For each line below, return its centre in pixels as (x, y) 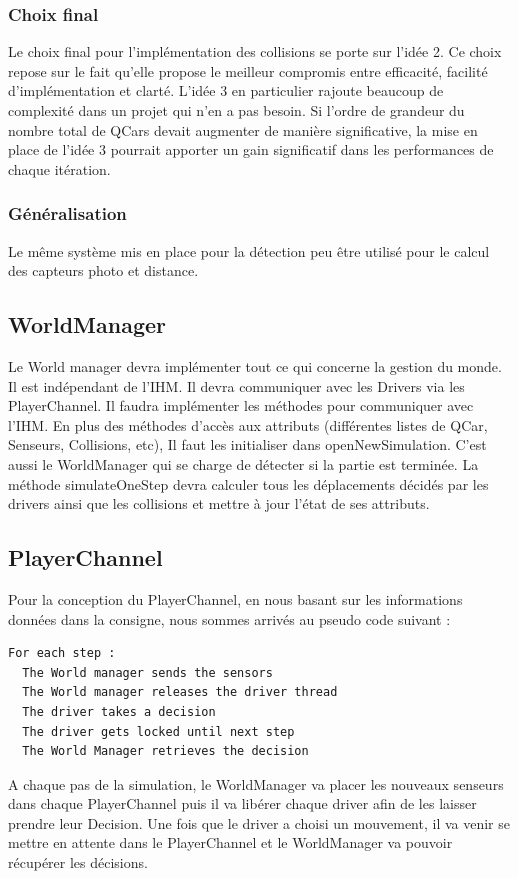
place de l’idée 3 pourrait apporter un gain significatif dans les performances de (251, 149)
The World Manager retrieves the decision (165, 751)
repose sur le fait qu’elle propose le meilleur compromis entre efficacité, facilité (248, 70)
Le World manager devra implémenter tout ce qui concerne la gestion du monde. (255, 365)
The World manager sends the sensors (147, 672)
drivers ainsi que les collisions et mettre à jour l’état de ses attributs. (219, 503)
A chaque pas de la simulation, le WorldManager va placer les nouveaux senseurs (256, 783)
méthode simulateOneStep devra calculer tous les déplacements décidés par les (248, 483)
